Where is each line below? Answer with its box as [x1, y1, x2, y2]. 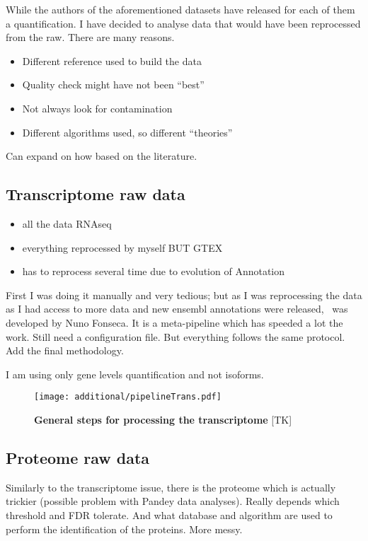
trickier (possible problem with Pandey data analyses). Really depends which [6, 494, 340, 508]
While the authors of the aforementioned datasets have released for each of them [6, 2, 355, 16]
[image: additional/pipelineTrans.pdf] [34, 392, 222, 402]
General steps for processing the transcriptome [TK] [34, 412, 292, 426]
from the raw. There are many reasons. [6, 30, 175, 45]
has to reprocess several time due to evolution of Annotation [22, 264, 285, 279]
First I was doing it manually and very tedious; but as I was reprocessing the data [6, 287, 362, 302]
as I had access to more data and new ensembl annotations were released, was [6, 301, 348, 316]
